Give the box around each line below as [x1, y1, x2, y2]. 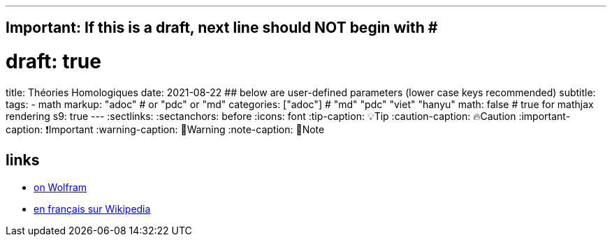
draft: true [6, 50, 101, 74]
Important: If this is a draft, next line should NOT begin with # [6, 19, 438, 37]
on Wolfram [34, 181, 87, 193]
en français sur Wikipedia [34, 202, 151, 215]
